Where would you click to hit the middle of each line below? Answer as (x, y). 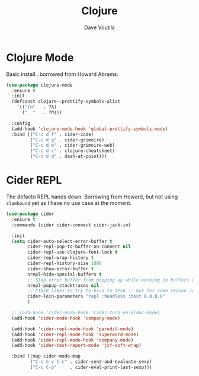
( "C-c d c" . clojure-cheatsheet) (73, 151)
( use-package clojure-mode (39, 85)
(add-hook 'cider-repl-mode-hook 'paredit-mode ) (73, 329)
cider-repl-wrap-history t (61, 258)
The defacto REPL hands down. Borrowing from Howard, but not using (92, 197)
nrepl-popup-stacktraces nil (63, 285)
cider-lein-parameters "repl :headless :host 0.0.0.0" (97, 296)
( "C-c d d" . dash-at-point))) (69, 157)
